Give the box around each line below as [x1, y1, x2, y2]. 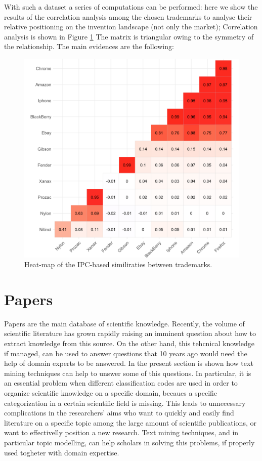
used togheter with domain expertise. [4, 447, 119, 457]
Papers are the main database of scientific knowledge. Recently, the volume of [4, 318, 245, 328]
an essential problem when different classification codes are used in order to [4, 378, 238, 388]
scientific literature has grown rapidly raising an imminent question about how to [4, 328, 256, 339]
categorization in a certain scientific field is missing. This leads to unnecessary [4, 397, 246, 408]
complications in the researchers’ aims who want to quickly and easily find [4, 407, 234, 418]
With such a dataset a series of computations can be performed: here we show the [4, 2, 258, 12]
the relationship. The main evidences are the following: [4, 41, 174, 52]
